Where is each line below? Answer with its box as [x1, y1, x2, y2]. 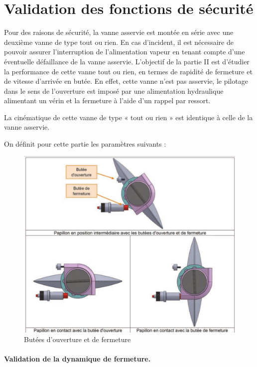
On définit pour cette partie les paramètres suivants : [4, 139, 166, 149]
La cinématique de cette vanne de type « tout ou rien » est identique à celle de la [4, 112, 253, 122]
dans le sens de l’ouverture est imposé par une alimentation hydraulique [4, 85, 224, 96]
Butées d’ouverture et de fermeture [24, 334, 131, 345]
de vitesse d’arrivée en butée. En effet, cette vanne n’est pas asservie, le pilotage [4, 76, 248, 86]
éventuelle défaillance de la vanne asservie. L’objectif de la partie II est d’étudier [4, 56, 250, 66]
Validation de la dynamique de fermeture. [4, 354, 151, 364]
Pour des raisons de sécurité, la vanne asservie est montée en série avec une [4, 27, 234, 37]
